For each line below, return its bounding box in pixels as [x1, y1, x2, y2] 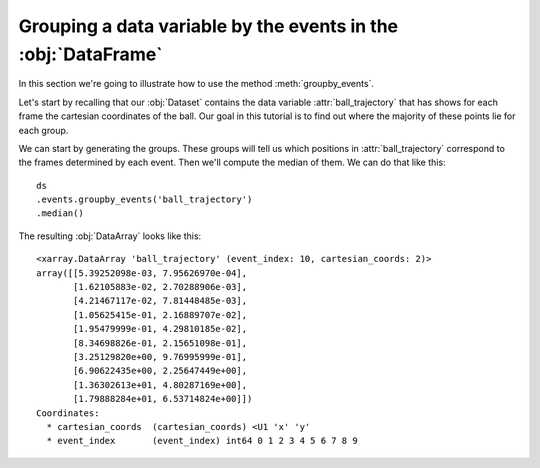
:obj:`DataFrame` [18, 43, 164, 65]
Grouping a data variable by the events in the [18, 15, 399, 37]
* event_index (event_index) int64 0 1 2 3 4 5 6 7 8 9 [46, 435, 359, 447]
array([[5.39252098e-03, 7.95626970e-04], [36, 267, 248, 279]
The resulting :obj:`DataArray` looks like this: [18, 230, 202, 242]
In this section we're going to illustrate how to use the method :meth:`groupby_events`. [18, 78, 375, 90]
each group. [18, 124, 69, 136]
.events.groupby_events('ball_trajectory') [36, 194, 253, 205]
